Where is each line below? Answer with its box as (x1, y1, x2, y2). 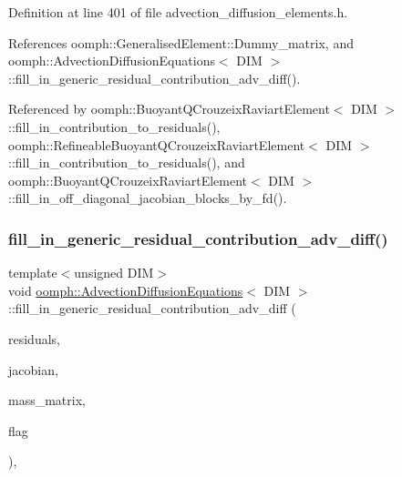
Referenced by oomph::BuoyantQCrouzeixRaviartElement (8, 99, 330, 118)
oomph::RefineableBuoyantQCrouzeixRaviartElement (8, 135, 305, 154)
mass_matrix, (8, 391, 86, 410)
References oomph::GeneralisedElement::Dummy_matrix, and (8, 33, 354, 52)
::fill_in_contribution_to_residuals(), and (8, 153, 245, 172)
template (8, 263, 57, 282)
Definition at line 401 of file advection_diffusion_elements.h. (8, 3, 348, 21)
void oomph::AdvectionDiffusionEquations (8, 280, 243, 299)
